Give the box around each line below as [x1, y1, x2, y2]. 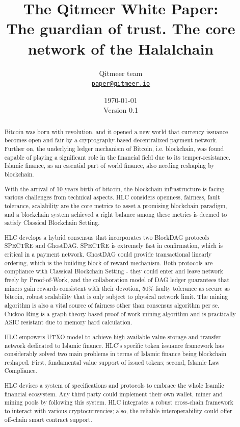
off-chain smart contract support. [4, 415, 92, 423]
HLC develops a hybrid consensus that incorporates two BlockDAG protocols [4, 233, 209, 241]
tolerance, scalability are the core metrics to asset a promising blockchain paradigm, [4, 201, 227, 210]
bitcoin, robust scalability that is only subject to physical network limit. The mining [4, 292, 228, 301]
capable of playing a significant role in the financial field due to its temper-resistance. [4, 153, 231, 161]
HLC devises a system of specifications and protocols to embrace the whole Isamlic [4, 381, 224, 390]
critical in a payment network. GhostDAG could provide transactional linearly [4, 250, 212, 259]
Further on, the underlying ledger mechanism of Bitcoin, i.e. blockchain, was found [4, 144, 224, 153]
